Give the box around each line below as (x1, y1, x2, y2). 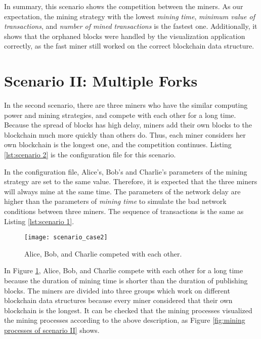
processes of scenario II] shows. (4, 325, 100, 335)
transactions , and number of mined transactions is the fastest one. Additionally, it (4, 21, 257, 31)
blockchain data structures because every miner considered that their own (4, 295, 233, 306)
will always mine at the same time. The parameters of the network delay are (4, 186, 241, 196)
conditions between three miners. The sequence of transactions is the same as (4, 206, 244, 217)
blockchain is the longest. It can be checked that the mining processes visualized (4, 305, 252, 315)
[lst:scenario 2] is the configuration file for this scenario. (4, 149, 176, 160)
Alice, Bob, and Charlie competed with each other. (24, 248, 182, 259)
